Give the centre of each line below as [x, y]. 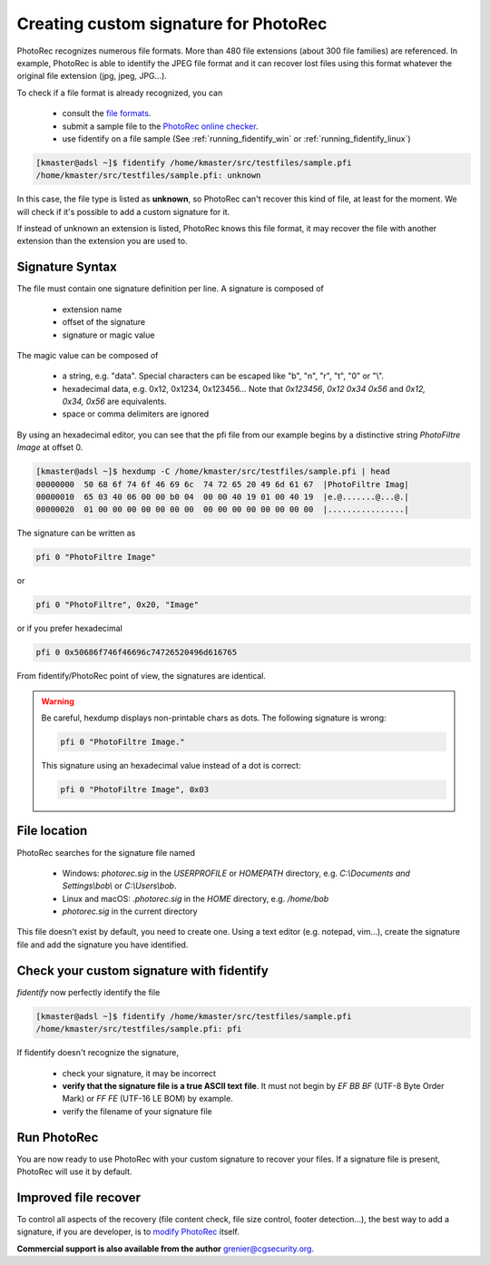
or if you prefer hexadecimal [69, 628]
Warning [58, 701]
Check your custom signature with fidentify [143, 971]
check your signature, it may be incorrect [139, 1073]
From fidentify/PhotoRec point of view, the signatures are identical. [142, 676]
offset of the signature [103, 322]
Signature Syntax [67, 267]
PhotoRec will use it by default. [74, 1172]
